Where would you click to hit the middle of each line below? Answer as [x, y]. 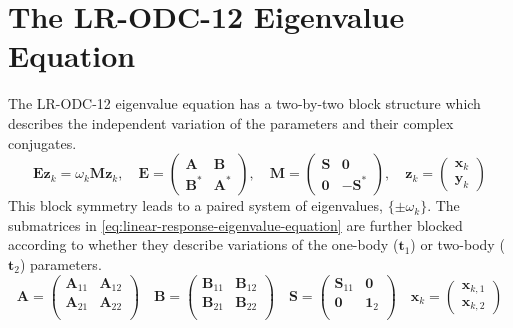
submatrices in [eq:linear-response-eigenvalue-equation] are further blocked [235, 224]
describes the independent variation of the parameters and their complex [231, 122]
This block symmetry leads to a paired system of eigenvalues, [195, 205]
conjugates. [42, 142]
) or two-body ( [457, 244]
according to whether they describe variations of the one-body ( [203, 244]
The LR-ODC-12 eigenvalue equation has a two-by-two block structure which [244, 103]
